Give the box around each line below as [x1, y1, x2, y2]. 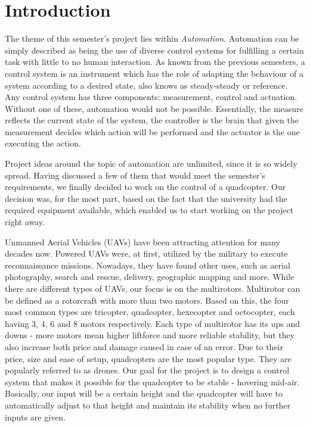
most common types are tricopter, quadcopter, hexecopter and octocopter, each [5, 306, 295, 318]
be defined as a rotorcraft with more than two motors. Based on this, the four [5, 294, 289, 306]
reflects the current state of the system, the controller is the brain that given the [5, 114, 299, 126]
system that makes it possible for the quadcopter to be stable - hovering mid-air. [5, 375, 300, 388]
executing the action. [5, 137, 81, 149]
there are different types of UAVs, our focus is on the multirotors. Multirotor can [5, 282, 300, 294]
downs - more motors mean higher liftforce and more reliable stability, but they [5, 329, 295, 341]
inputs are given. [5, 410, 66, 423]
